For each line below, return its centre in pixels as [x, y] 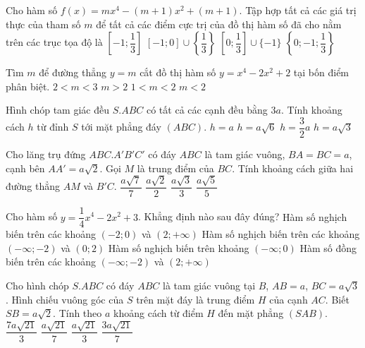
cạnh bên [25, 168]
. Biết [337, 299]
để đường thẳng [73, 72]
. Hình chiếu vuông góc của [65, 299]
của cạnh [289, 299]
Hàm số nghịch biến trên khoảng [179, 247]
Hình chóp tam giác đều [57, 110]
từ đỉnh [53, 127]
